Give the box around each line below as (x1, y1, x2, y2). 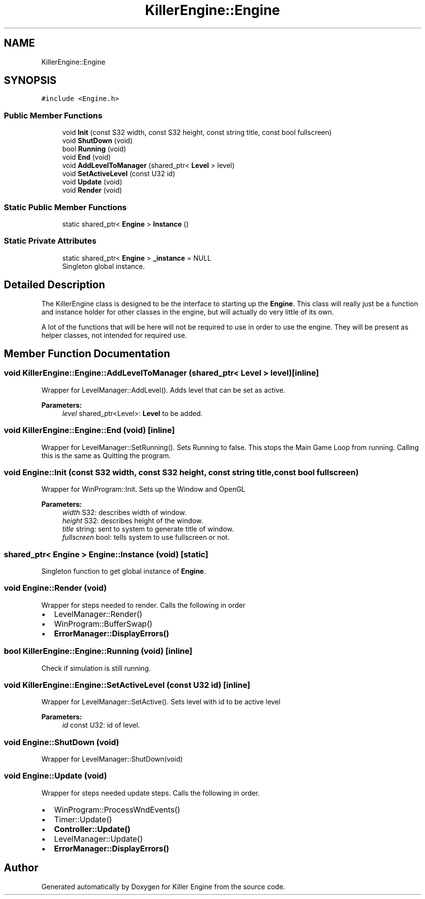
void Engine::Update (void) (4, 771, 107, 781)
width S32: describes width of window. (62, 508, 187, 517)
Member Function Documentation (4, 347, 170, 360)
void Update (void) (62, 178, 122, 186)
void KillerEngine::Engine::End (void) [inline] (4, 425, 175, 435)
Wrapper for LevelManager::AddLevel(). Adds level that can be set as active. (41, 385, 285, 394)
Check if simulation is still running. (41, 664, 151, 672)
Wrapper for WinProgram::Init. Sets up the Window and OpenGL (41, 485, 245, 494)
